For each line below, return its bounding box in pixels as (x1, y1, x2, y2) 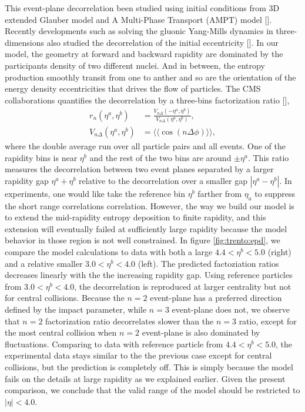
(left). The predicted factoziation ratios (138, 257, 279, 269)
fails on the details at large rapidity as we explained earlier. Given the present (5, 372, 286, 384)
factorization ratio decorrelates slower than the (45, 314, 214, 327)
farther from (197, 187, 242, 199)
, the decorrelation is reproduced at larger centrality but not (74, 280, 291, 292)
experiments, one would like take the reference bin (5, 187, 186, 199)
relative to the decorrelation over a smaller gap (79, 174, 247, 186)
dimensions (5, 36, 45, 48)
